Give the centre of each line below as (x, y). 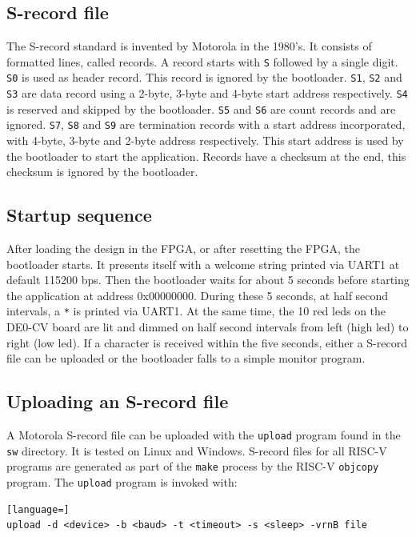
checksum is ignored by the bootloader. (102, 172)
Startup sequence (79, 215)
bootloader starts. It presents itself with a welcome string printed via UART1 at (203, 264)
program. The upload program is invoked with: (122, 482)
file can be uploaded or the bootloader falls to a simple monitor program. (186, 358)
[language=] (38, 509)
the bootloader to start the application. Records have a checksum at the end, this (206, 156)
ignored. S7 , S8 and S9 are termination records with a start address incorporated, (206, 124)
